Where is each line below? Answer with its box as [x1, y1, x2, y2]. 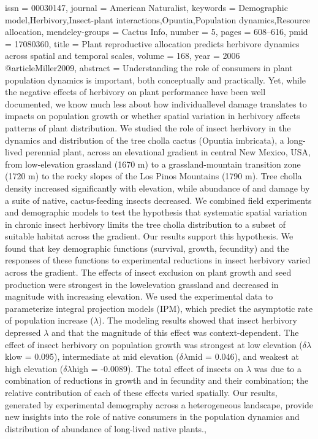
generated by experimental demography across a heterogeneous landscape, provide [5, 398, 313, 411]
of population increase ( [5, 314, 94, 327]
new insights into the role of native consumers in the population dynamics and [5, 410, 300, 423]
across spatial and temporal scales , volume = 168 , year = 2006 [5, 49, 240, 62]
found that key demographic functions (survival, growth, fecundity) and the [5, 241, 289, 254]
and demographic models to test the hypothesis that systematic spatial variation [5, 206, 307, 219]
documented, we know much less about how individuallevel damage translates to [5, 97, 307, 110]
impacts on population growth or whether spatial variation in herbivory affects [5, 109, 300, 122]
